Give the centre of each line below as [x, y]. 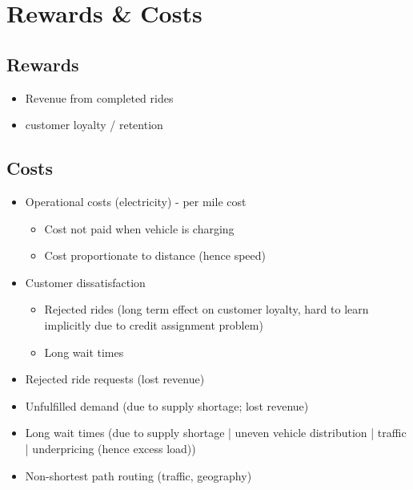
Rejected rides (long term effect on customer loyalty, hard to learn [206, 309]
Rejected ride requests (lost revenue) [115, 379]
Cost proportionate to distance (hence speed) [155, 255]
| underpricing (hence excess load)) [110, 448]
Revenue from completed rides [99, 97]
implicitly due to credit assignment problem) [154, 324]
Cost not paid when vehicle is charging [139, 228]
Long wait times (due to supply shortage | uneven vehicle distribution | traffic [216, 433]
